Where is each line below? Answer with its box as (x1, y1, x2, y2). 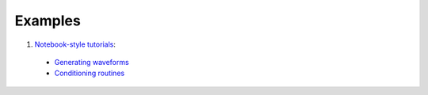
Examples (14, 12, 81, 29)
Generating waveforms (54, 57, 130, 66)
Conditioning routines (54, 68, 125, 78)
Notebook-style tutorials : (34, 40, 117, 49)
